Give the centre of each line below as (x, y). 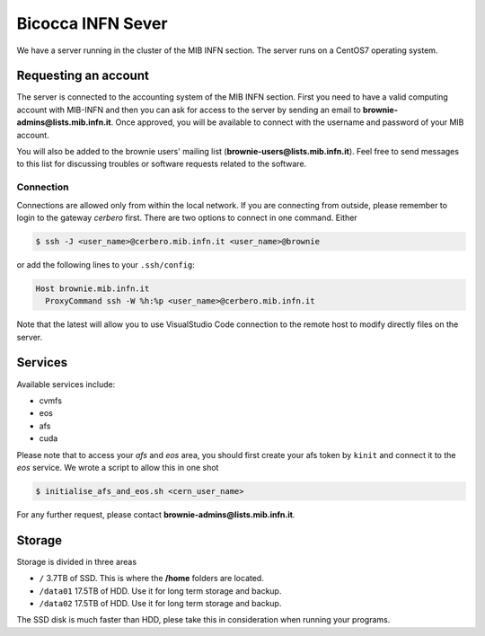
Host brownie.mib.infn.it (93, 288)
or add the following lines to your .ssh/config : (106, 264)
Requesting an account (83, 76)
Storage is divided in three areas (77, 561)
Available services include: (66, 384)
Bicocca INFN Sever (92, 23)
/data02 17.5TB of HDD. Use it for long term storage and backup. (160, 603)
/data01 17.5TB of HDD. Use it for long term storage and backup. (160, 591)
